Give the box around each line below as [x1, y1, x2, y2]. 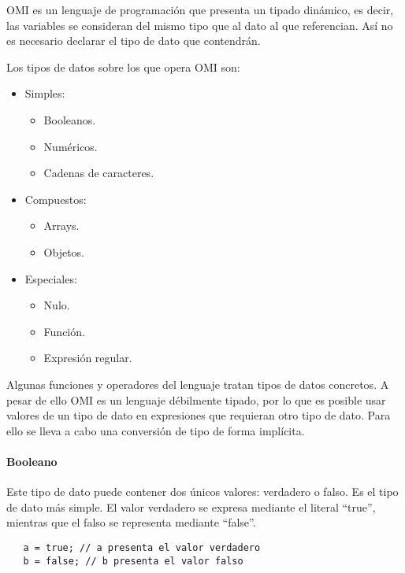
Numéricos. [43, 138, 98, 154]
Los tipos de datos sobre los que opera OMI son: [6, 58, 240, 75]
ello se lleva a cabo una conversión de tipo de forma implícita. [6, 422, 305, 438]
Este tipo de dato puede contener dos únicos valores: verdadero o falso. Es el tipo [6, 483, 399, 500]
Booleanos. [43, 111, 96, 128]
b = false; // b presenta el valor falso [23, 555, 243, 567]
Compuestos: [24, 190, 87, 207]
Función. [43, 323, 85, 339]
